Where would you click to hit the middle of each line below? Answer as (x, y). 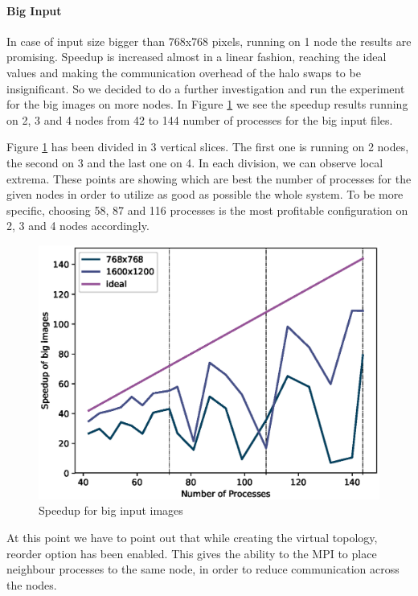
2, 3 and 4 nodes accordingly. (78, 226)
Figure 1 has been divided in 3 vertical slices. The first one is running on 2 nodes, (208, 147)
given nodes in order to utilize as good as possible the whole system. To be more (205, 194)
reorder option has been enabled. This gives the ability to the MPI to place (192, 553)
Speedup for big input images (111, 510)
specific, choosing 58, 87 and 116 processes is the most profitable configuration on (207, 210)
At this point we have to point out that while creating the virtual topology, (192, 538)
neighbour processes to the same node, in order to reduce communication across (203, 569)
